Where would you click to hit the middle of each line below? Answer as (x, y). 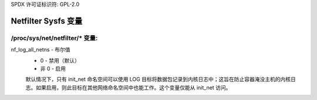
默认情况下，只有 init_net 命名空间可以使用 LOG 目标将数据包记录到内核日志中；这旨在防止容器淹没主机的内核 (158, 80)
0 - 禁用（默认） (60, 60)
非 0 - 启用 (53, 68)
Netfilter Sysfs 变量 (47, 21)
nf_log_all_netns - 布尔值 (41, 50)
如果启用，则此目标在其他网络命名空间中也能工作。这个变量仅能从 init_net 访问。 (133, 87)
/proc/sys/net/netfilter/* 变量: (54, 38)
